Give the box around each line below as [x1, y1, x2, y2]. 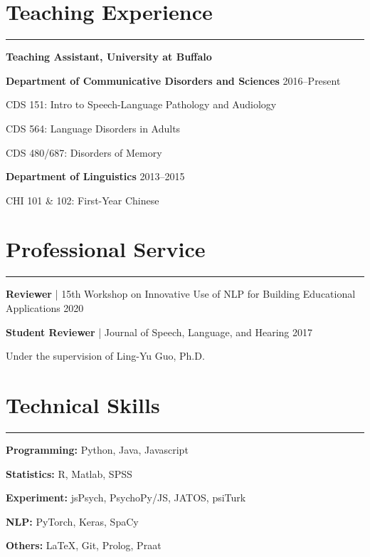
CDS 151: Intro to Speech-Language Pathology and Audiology [6, 97, 277, 112]
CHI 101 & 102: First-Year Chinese [6, 192, 159, 207]
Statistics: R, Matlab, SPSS [6, 466, 132, 481]
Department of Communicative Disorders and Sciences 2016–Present [6, 73, 341, 88]
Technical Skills [6, 390, 160, 419]
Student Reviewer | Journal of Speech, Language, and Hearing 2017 [6, 324, 312, 339]
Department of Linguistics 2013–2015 [6, 169, 185, 184]
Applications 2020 [6, 301, 84, 315]
